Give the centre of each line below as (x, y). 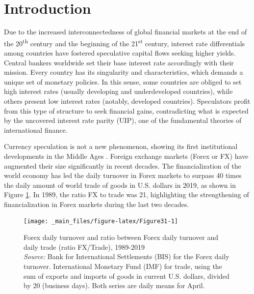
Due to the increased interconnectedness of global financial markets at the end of (126, 32)
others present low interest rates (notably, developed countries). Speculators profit (127, 101)
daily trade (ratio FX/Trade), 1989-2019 (84, 247)
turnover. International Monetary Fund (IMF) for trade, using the (123, 266)
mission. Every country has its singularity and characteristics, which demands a (124, 72)
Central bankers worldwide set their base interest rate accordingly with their (119, 62)
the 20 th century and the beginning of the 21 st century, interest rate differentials (125, 42)
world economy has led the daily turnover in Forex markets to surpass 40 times (123, 175)
